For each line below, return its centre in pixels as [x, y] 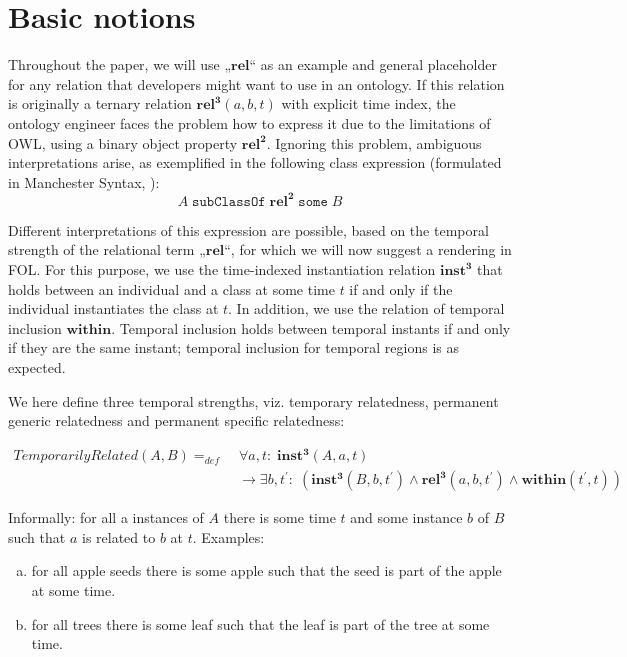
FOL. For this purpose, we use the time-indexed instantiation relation [222, 268]
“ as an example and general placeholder [373, 64]
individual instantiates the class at [113, 308]
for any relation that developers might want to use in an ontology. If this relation [256, 83]
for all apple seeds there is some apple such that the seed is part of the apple [266, 570]
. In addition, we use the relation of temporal [366, 308]
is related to [118, 536]
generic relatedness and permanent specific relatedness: [176, 420]
